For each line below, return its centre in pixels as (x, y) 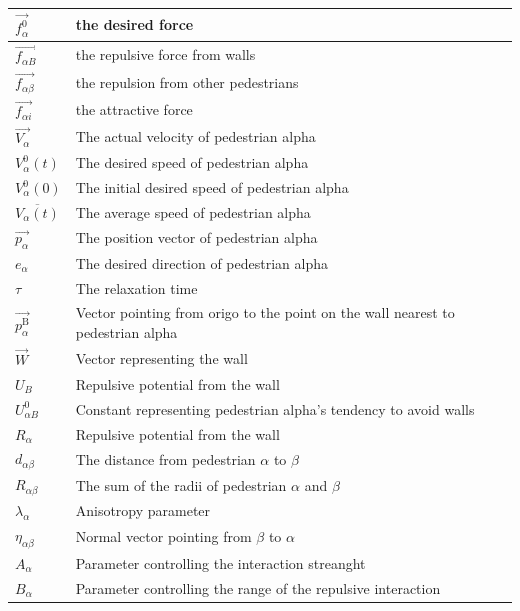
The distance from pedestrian (165, 458)
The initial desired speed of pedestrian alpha (212, 187)
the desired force (134, 24)
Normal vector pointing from (163, 536)
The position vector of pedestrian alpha (196, 237)
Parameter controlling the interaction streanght (220, 562)
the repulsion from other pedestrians (187, 81)
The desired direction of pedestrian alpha (201, 262)
